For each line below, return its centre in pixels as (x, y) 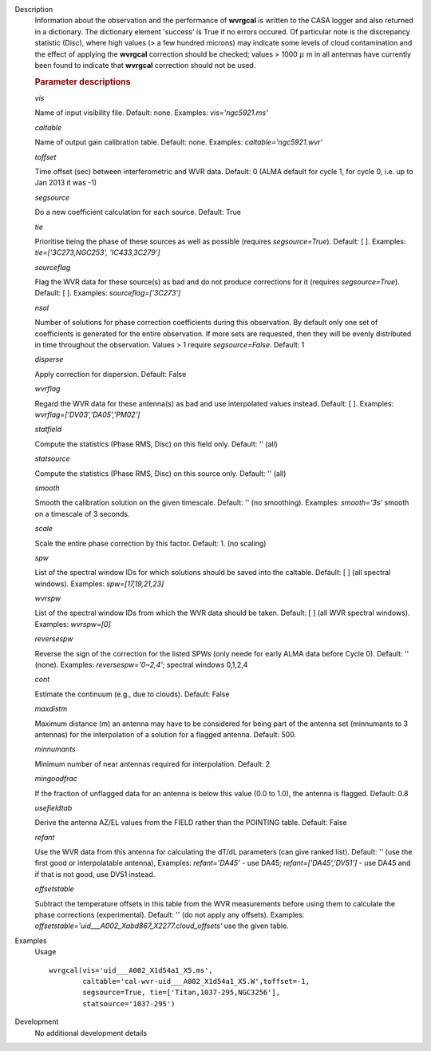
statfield (48, 429)
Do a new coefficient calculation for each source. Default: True (138, 212)
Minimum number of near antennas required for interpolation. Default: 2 (152, 763)
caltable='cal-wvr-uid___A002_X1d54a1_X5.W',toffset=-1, (196, 981)
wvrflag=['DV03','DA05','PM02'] (87, 414)
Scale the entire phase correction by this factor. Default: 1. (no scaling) (150, 543)
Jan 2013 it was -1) (66, 183)
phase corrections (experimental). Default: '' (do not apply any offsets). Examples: (170, 915)
